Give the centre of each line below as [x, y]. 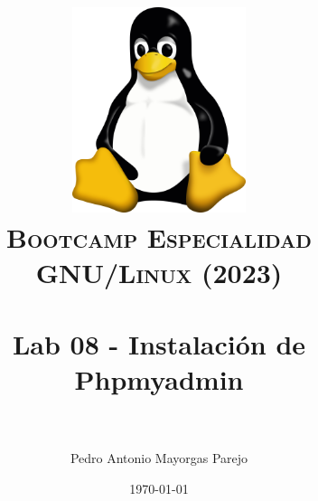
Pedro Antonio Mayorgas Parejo [159, 458]
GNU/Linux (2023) [159, 273]
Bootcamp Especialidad [159, 237]
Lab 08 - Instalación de [159, 343]
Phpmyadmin [159, 378]
